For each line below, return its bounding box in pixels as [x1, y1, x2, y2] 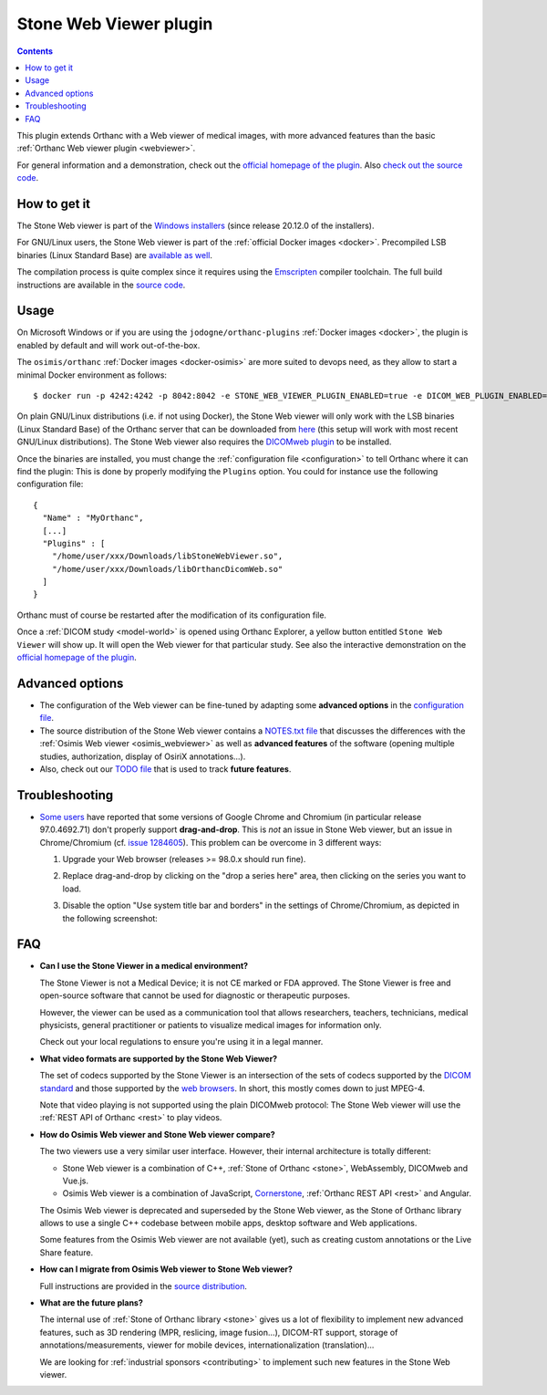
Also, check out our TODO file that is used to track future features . [39, 763, 292, 775]
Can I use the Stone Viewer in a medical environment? [39, 961, 249, 972]
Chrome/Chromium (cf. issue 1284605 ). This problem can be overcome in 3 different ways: [39, 837, 382, 848]
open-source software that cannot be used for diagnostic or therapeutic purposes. [39, 990, 351, 1001]
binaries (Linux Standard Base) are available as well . [16, 249, 213, 260]
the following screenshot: [62, 912, 159, 923]
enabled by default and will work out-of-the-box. [16, 339, 201, 350]
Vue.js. [62, 1175, 88, 1186]
